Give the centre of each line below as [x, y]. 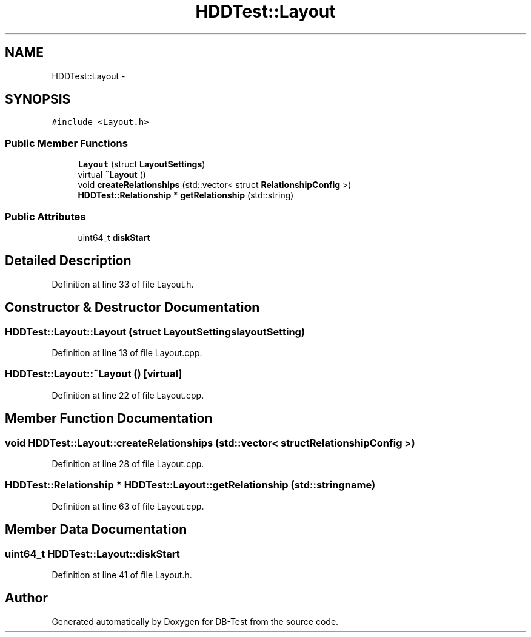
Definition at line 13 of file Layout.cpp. [127, 353]
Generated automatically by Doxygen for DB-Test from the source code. [195, 621]
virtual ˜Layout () [112, 175]
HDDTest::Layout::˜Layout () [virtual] [94, 374]
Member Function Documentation [109, 419]
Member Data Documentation [96, 530]
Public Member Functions [66, 143]
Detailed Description [68, 261]
